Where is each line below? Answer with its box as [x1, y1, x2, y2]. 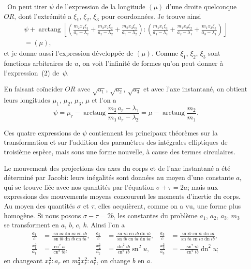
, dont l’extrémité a [14, 11, 72, 21]
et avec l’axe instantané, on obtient [143, 84, 248, 94]
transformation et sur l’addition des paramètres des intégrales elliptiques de [4, 137, 228, 147]
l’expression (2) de [4, 67, 59, 77]
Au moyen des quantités [4, 201, 75, 211]
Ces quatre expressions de [4, 127, 80, 137]
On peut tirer [7, 1, 47, 11]
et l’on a [91, 95, 117, 105]
